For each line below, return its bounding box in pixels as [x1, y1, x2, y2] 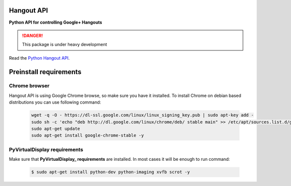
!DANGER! [22, 32, 43, 38]
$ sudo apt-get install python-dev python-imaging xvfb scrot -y [31, 170, 190, 175]
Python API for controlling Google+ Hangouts [9, 19, 102, 25]
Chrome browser [9, 82, 49, 89]
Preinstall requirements [9, 68, 82, 76]
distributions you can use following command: [9, 99, 101, 105]
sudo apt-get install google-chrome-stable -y [31, 133, 144, 138]
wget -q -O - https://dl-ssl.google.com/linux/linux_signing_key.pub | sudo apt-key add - [31, 112, 254, 118]
